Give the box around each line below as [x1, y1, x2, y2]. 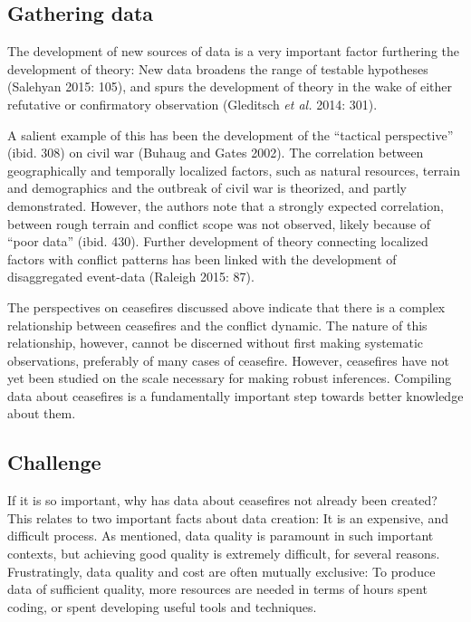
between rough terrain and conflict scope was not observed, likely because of [7, 214, 431, 233]
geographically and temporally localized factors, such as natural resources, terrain [7, 160, 461, 179]
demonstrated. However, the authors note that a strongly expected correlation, [7, 196, 444, 215]
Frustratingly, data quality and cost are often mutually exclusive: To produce [7, 561, 436, 580]
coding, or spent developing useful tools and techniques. [7, 597, 317, 616]
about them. [7, 404, 76, 423]
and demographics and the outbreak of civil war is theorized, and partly [7, 178, 407, 197]
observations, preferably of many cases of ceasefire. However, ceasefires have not [7, 350, 449, 369]
